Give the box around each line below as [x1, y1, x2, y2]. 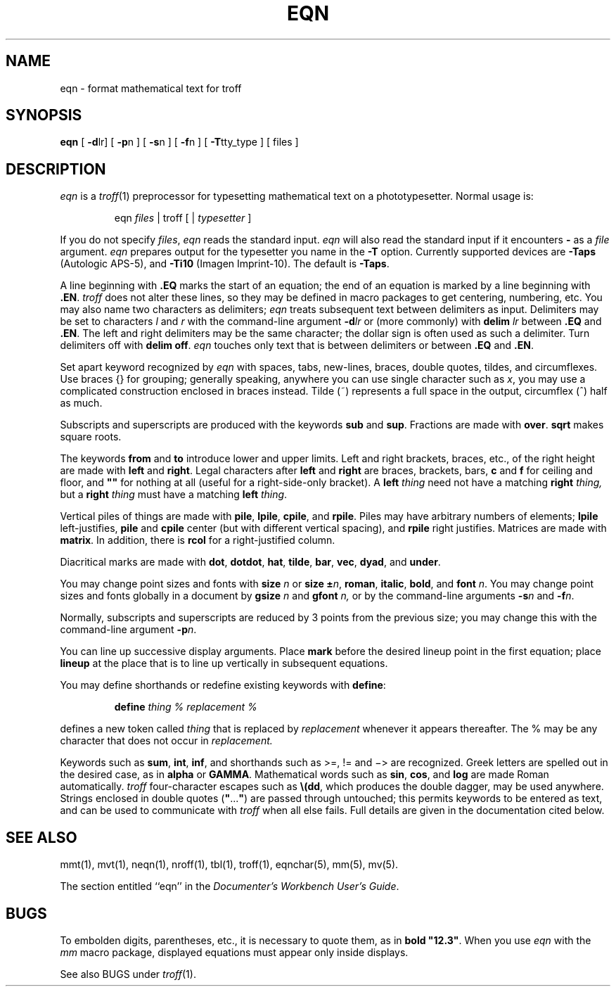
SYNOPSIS [6, 106, 82, 125]
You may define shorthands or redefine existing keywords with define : [60, 679, 386, 692]
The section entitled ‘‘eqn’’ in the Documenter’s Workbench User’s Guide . [60, 880, 399, 893]
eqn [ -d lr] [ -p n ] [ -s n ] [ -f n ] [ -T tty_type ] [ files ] [60, 136, 299, 148]
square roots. [60, 431, 122, 443]
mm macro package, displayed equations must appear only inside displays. [60, 946, 409, 958]
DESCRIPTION [6, 160, 106, 178]
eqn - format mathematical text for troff [60, 82, 242, 94]
